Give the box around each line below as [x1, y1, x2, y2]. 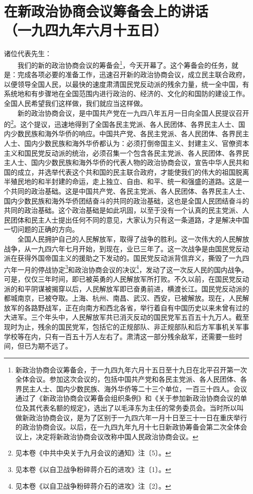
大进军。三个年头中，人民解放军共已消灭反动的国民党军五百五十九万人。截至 [4, 312, 249, 322]
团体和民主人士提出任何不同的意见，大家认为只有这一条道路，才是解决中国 [10, 214, 249, 225]
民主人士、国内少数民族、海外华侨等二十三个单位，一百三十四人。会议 [22, 383, 247, 393]
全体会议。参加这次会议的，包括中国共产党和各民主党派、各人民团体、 [15, 374, 240, 384]
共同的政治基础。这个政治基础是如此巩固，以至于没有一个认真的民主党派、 [4, 205, 242, 215]
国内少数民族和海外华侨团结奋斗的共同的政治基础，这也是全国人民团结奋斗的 [4, 195, 249, 206]
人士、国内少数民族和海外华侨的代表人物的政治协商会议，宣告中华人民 [10, 157, 235, 167]
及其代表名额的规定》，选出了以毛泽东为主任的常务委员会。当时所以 [22, 403, 237, 413]
